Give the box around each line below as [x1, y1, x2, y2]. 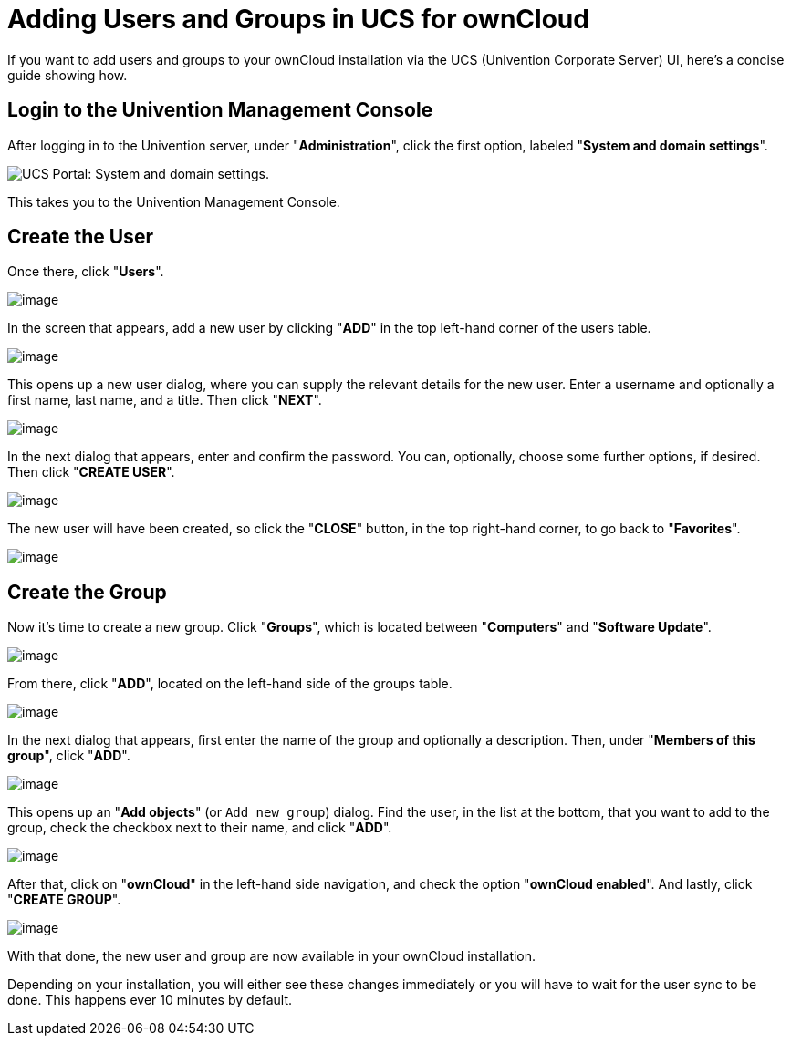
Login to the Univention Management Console [7, 98, 433, 122]
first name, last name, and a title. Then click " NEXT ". [7, 392, 322, 408]
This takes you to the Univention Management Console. [7, 193, 340, 210]
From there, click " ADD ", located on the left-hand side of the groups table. [7, 676, 453, 692]
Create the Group [7, 580, 167, 604]
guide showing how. [7, 67, 128, 83]
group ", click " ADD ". [7, 748, 130, 764]
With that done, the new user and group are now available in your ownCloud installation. [7, 948, 536, 965]
